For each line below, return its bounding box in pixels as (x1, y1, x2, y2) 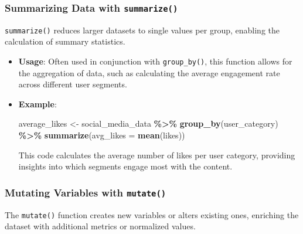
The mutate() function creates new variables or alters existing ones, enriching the (5, 208, 299, 221)
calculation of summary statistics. (5, 35, 125, 48)
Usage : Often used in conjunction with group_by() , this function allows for (18, 55, 292, 67)
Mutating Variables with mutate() (5, 185, 166, 199)
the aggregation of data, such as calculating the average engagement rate (18, 66, 280, 79)
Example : (18, 97, 57, 110)
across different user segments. (18, 78, 127, 90)
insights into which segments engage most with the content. (18, 160, 233, 172)
